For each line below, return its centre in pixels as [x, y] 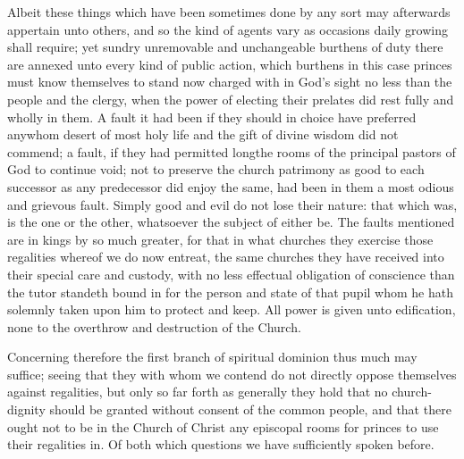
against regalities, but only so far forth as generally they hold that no [198, 392]
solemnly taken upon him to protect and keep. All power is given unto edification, [232, 309]
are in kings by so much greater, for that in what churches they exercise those [220, 239]
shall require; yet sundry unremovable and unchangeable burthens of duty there [225, 47]
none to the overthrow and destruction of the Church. [154, 326]
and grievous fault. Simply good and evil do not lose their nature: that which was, [232, 204]
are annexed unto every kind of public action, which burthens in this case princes [230, 64]
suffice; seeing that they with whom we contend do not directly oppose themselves [232, 374]
